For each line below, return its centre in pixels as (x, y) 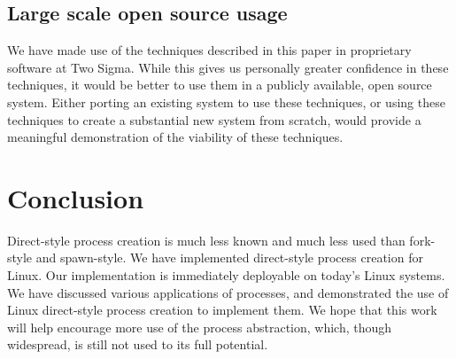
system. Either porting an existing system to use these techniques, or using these (226, 101)
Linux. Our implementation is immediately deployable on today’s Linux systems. (226, 275)
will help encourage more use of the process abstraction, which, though (200, 327)
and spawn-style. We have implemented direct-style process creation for (229, 258)
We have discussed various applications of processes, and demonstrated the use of (228, 292)
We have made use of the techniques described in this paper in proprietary (209, 50)
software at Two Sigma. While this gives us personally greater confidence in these (228, 67)
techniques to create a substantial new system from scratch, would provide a (214, 119)
